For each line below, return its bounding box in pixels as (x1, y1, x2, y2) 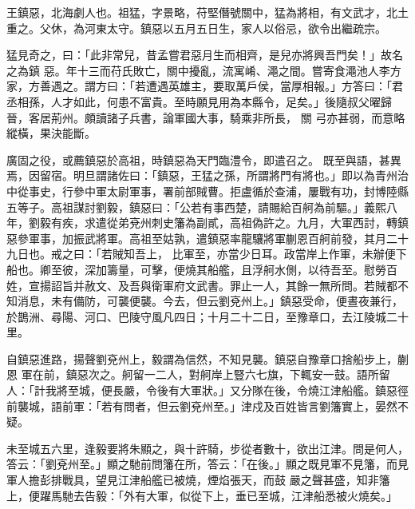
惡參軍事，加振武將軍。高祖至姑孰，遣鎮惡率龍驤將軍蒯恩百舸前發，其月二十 (6, 229, 409, 246)
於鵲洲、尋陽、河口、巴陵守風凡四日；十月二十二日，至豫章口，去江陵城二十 (6, 308, 409, 324)
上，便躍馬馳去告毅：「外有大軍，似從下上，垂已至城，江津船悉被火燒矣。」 (6, 487, 397, 503)
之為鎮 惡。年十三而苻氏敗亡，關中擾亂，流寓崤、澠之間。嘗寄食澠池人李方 (6, 62, 401, 78)
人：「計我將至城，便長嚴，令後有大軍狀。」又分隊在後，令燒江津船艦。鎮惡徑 (6, 382, 409, 399)
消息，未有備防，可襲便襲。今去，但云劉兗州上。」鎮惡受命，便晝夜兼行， (17, 292, 403, 309)
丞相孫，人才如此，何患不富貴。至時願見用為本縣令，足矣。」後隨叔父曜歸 (6, 93, 392, 109)
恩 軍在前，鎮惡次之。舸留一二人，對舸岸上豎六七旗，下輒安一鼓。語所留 (6, 366, 390, 383)
